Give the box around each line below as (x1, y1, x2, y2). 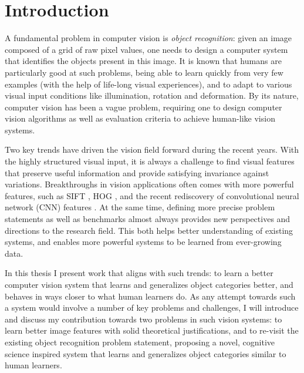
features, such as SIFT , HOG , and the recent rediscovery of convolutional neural (5, 189, 299, 201)
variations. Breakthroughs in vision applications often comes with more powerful (5, 178, 294, 190)
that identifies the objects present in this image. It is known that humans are (5, 55, 282, 67)
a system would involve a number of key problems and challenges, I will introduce (5, 301, 299, 314)
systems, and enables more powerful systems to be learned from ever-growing (5, 236, 282, 248)
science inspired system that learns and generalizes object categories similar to (5, 347, 286, 359)
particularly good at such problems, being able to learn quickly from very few (5, 66, 283, 78)
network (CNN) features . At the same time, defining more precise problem (5, 201, 275, 213)
